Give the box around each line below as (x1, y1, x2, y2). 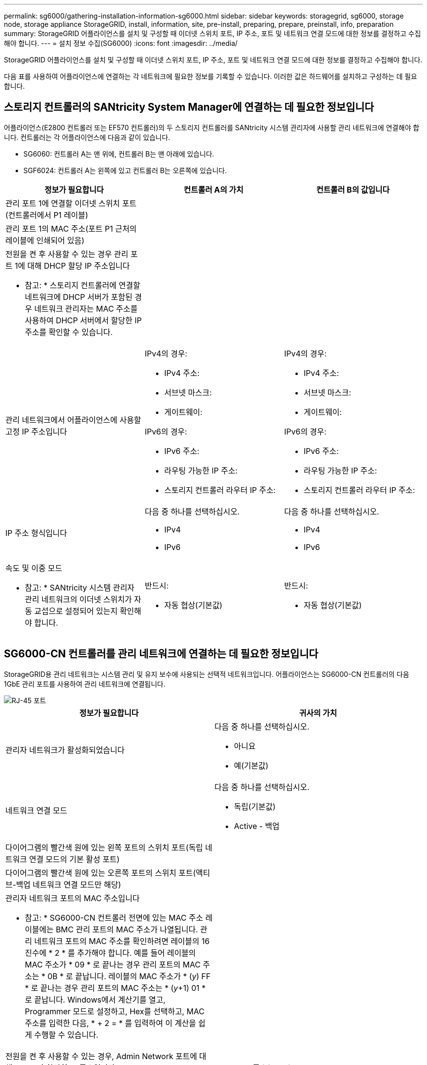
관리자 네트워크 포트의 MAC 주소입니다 (5, 893, 140, 903)
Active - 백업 (234, 821, 280, 831)
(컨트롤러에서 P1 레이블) (5, 210, 88, 220)
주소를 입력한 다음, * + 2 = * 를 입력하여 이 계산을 (25, 1018, 196, 1028)
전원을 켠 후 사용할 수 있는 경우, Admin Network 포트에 (5, 1051, 197, 1061)
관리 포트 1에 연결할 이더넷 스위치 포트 (5, 198, 137, 208)
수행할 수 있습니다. (34, 1029, 98, 1040)
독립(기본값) (234, 801, 276, 811)
